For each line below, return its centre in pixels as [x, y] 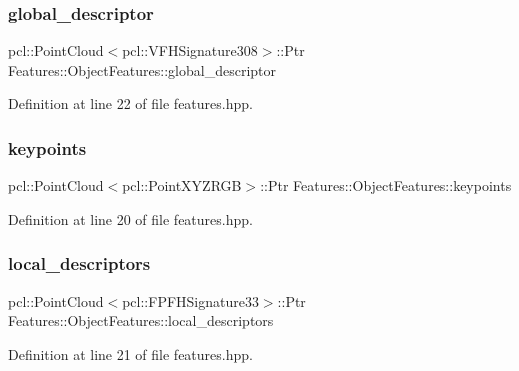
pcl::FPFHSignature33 [190, 300]
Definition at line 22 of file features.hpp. [130, 103]
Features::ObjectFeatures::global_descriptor [142, 69]
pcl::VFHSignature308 [190, 50]
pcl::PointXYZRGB [182, 185]
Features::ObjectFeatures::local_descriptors [141, 320]
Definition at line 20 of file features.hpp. [130, 218]
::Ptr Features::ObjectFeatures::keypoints [386, 185]
